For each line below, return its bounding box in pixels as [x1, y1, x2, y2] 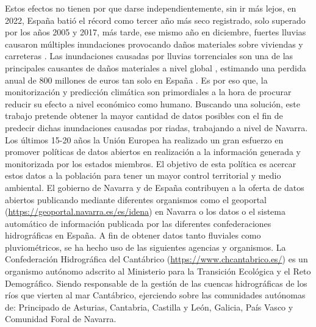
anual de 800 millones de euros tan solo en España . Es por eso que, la [5, 73, 268, 86]
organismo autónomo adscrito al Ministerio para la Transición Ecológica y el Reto [5, 265, 311, 278]
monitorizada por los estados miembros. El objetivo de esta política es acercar [5, 157, 296, 170]
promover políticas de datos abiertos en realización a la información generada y [5, 145, 301, 158]
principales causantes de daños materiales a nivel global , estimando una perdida [5, 61, 306, 74]
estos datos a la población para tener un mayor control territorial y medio [5, 169, 281, 182]
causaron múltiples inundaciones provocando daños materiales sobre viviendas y [5, 37, 303, 50]
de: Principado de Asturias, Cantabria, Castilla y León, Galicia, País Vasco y [5, 300, 293, 313]
